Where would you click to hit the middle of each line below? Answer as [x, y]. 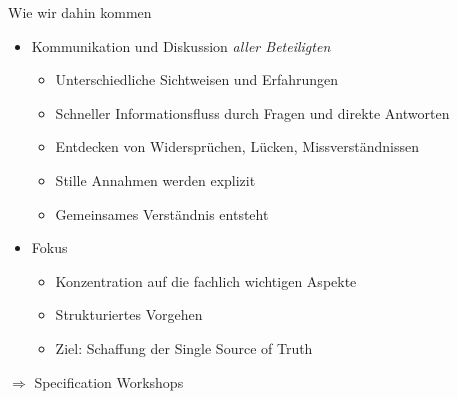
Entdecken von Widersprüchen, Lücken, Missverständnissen [237, 146]
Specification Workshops [109, 381]
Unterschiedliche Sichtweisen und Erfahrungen [197, 79]
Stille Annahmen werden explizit [155, 179]
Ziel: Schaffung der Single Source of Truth [184, 347]
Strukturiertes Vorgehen [129, 314]
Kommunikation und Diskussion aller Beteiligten [181, 45]
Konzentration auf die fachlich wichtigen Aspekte [206, 280]
